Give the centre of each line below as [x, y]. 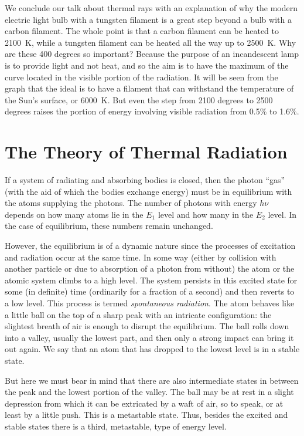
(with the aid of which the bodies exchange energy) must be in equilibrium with [148, 191]
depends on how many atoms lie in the [74, 214]
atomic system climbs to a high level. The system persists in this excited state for [151, 280]
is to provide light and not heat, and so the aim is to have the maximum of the [147, 65]
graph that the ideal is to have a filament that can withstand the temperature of [149, 88]
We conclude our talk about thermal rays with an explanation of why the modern [151, 8]
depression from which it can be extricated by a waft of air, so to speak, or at [144, 403]
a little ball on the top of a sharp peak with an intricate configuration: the [138, 314]
